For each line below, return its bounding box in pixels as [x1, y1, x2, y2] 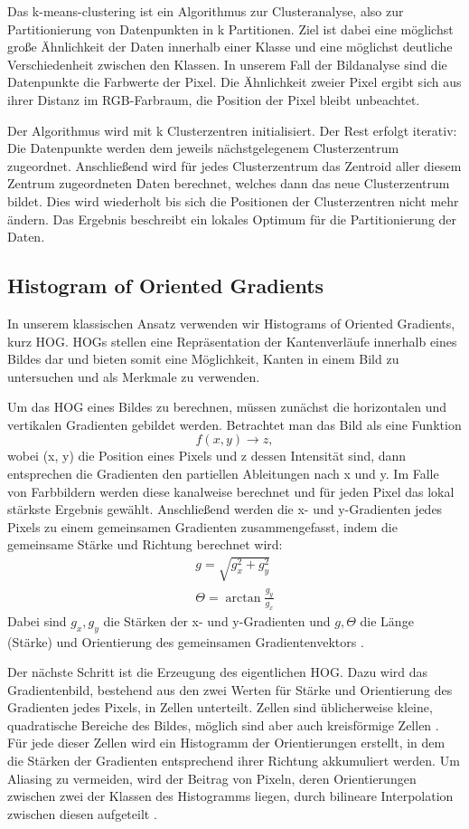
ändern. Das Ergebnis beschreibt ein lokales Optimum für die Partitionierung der [7, 209, 457, 228]
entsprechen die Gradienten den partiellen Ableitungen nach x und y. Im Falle [7, 464, 439, 483]
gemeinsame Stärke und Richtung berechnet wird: [7, 535, 283, 554]
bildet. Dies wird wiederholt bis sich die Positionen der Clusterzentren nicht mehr [7, 191, 459, 210]
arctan [225, 591, 261, 605]
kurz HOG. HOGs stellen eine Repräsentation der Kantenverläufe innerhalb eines [7, 331, 457, 350]
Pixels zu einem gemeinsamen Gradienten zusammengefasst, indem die [7, 517, 398, 536]
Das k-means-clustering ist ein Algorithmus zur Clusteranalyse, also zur [7, 2, 404, 20]
